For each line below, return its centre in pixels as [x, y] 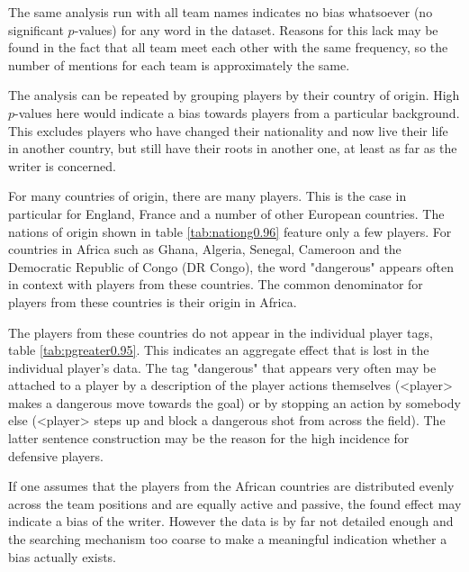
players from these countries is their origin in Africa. [153, 301]
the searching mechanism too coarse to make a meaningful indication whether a [228, 539]
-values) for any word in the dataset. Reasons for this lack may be [256, 29]
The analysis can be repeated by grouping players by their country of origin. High [234, 95]
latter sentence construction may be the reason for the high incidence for [209, 438]
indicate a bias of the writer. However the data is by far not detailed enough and [231, 521]
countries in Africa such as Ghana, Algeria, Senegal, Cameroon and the [205, 249]
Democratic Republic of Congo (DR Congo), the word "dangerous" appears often [231, 266]
